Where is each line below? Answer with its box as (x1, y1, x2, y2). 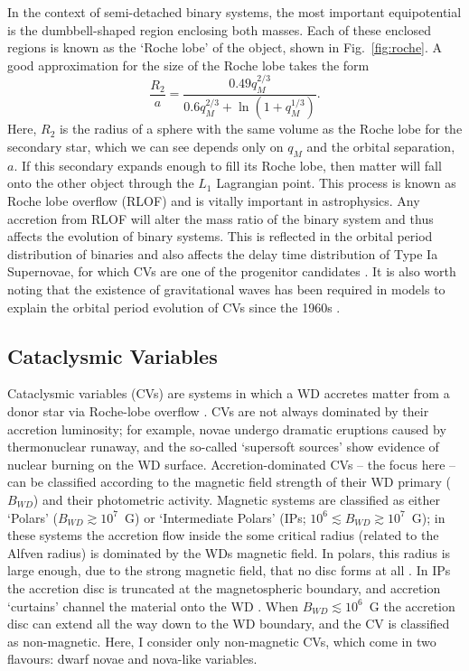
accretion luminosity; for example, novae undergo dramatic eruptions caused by (7, 419, 446, 438)
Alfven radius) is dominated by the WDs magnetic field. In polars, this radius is (7, 543, 451, 562)
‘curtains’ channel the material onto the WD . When (7, 596, 298, 615)
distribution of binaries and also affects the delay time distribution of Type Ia (7, 244, 438, 263)
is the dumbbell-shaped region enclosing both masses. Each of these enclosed (7, 20, 432, 39)
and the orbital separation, (306, 137, 455, 156)
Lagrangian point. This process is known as (216, 173, 456, 192)
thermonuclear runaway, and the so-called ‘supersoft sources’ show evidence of (7, 437, 439, 456)
